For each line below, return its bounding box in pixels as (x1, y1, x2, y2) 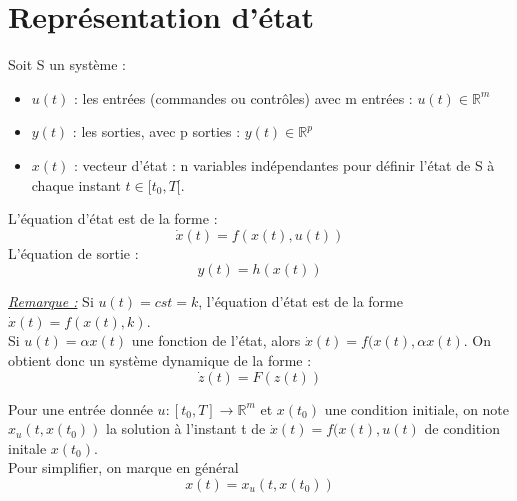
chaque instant (31, 174, 121, 195)
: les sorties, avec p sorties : (72, 121, 241, 142)
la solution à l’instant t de (106, 418, 266, 439)
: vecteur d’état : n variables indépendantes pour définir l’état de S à (74, 154, 495, 175)
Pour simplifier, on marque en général (8, 457, 239, 478)
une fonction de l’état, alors (131, 330, 301, 351)
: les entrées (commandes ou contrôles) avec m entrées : (74, 87, 413, 108)
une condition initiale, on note (324, 398, 510, 419)
